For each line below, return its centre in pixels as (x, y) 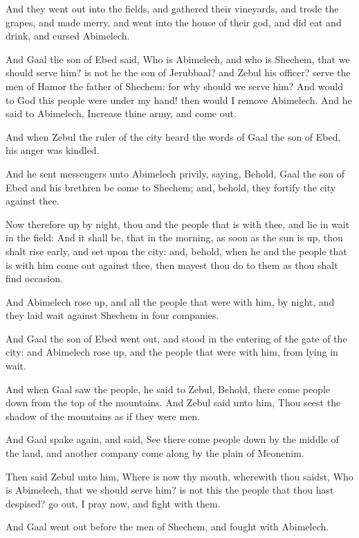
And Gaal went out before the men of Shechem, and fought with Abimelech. (167, 527)
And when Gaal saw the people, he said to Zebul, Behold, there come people (168, 389)
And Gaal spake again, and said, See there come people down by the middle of (172, 439)
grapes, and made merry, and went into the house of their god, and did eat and (174, 22)
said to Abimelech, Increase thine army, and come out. (121, 113)
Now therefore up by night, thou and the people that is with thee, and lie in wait (178, 224)
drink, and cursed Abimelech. (68, 36)
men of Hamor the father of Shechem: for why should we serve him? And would (174, 86)
